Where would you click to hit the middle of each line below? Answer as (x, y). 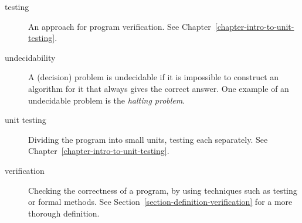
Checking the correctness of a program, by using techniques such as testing (163, 190)
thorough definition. (64, 213)
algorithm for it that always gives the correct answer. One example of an (159, 88)
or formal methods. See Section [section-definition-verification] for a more (160, 202)
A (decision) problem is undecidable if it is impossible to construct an (154, 77)
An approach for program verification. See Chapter (120, 26)
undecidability (30, 57)
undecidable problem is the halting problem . (107, 100)
